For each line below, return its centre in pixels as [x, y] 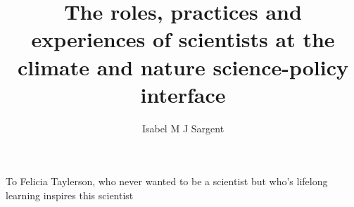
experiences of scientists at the [183, 39]
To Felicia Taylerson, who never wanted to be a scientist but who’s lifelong [167, 181]
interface [183, 94]
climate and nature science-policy [183, 67]
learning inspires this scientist [70, 195]
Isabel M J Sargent [183, 128]
